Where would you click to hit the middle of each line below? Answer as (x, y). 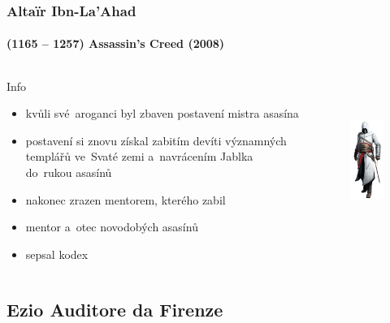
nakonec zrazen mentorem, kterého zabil (126, 199)
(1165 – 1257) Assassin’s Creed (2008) (116, 43)
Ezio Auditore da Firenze (115, 309)
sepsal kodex (57, 254)
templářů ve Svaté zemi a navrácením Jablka (139, 156)
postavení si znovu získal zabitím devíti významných (156, 140)
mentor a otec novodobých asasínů (112, 227)
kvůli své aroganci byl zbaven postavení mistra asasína (162, 113)
